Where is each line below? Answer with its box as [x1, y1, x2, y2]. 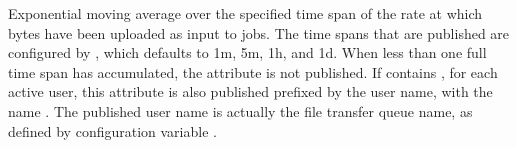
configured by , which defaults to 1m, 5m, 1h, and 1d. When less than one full [8, 42, 487, 63]
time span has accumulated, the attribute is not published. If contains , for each [8, 61, 498, 82]
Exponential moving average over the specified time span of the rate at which [8, 3, 483, 23]
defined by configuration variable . [8, 120, 217, 141]
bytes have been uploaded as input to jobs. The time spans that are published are [8, 22, 510, 43]
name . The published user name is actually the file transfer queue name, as [8, 100, 473, 121]
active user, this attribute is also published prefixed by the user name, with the [8, 81, 493, 102]
